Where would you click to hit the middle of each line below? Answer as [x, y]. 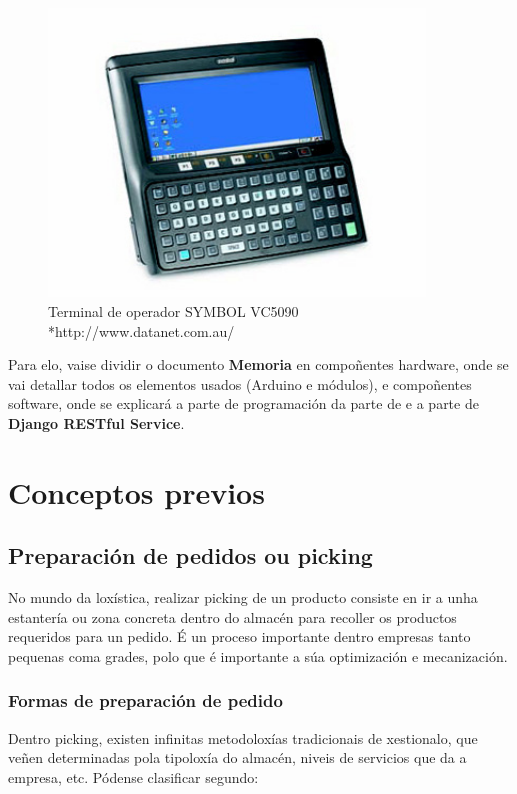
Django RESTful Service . [96, 422]
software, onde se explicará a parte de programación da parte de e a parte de [243, 403]
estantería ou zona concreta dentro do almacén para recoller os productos [232, 616]
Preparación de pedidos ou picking [190, 555]
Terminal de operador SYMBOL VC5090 [173, 310]
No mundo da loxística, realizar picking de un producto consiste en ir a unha [243, 597]
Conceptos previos [136, 491]
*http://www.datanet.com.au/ [141, 330]
